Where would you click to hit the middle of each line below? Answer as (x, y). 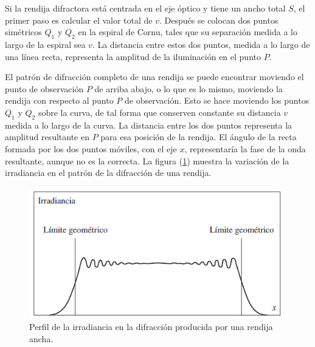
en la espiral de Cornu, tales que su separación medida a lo (188, 32)
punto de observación (44, 88)
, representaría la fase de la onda (245, 148)
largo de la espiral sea (45, 44)
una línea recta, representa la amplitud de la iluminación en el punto (133, 56)
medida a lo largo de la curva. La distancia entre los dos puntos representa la (149, 125)
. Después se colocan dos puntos (219, 20)
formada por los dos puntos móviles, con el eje (91, 148)
